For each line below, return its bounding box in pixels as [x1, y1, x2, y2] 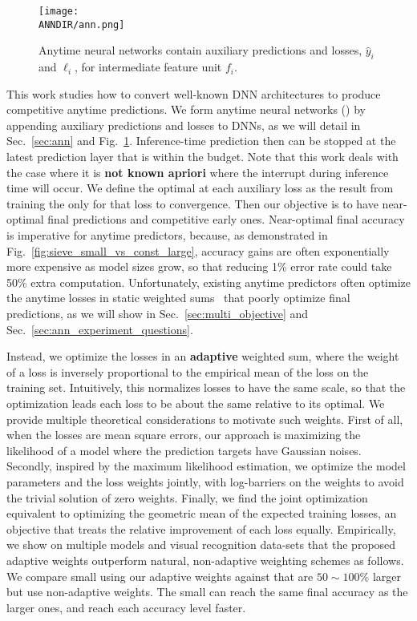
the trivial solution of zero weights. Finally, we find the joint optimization [6, 489, 368, 506]
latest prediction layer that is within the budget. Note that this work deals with [6, 148, 399, 165]
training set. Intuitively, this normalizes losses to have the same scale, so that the [6, 379, 406, 396]
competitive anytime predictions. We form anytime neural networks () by [6, 101, 366, 118]
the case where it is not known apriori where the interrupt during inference [6, 163, 389, 180]
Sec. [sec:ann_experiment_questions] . [6, 321, 193, 337]
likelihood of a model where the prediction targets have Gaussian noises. [6, 442, 362, 458]
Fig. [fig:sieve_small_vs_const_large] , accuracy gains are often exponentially [6, 242, 390, 259]
